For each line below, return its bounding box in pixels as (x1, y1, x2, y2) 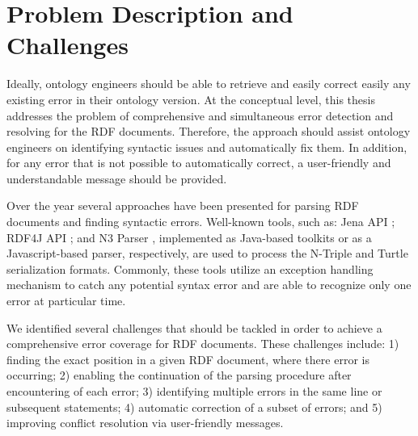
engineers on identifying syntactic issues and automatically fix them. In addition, (6, 138, 407, 155)
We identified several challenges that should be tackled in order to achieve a (6, 319, 382, 336)
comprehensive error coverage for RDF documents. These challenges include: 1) (6, 335, 399, 352)
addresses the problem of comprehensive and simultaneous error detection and (6, 107, 394, 124)
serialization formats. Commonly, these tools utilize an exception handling (6, 260, 374, 277)
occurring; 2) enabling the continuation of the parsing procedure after (6, 367, 352, 384)
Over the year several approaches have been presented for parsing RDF (6, 197, 359, 214)
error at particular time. (6, 292, 126, 309)
